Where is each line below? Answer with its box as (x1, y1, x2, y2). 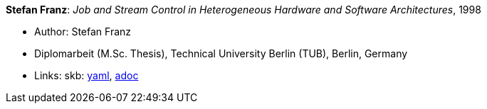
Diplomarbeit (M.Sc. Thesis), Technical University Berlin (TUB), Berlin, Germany (34, 47, 408, 59)
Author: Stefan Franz (34, 25, 132, 38)
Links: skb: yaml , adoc (34, 69, 139, 81)
